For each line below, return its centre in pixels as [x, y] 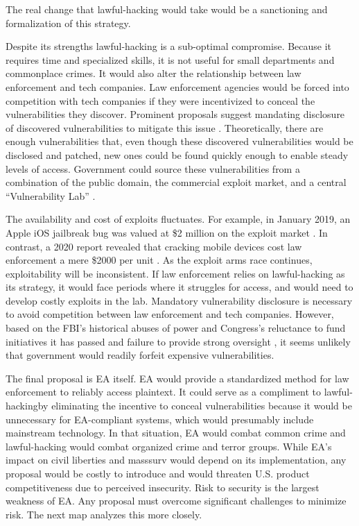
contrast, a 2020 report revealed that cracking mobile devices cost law [154, 246]
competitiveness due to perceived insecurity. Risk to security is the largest [163, 487]
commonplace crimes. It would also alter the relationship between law [154, 73]
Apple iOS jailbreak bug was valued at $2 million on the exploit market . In [167, 232]
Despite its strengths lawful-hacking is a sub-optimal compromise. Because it [169, 46]
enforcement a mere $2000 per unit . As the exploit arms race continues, [159, 260]
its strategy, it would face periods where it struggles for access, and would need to [179, 287]
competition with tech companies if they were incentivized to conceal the [160, 100]
